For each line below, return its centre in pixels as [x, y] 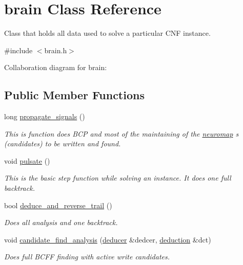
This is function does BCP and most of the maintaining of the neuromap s [121, 133]
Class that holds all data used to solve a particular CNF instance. [107, 33]
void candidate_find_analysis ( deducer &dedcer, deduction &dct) [108, 239]
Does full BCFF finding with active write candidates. [87, 257]
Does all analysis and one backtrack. [61, 222]
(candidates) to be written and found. [63, 143]
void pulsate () [27, 160]
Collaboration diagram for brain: [56, 67]
